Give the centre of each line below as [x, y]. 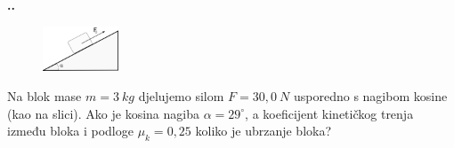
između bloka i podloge [70, 131]
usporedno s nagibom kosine [370, 95]
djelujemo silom [181, 95]
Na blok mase [45, 95]
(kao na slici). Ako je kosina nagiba [103, 113]
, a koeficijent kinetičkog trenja [329, 113]
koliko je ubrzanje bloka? [263, 131]
